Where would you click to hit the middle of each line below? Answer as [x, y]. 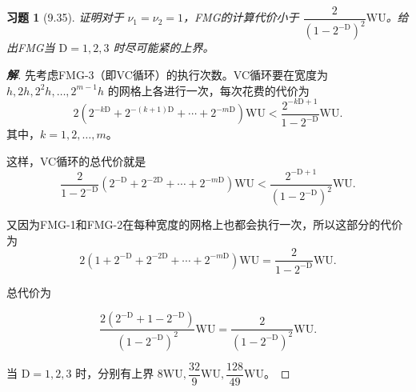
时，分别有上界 [115, 373]
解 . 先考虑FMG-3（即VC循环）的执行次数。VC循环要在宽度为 [168, 74]
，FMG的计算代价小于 [241, 17]
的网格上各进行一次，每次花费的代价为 [208, 90]
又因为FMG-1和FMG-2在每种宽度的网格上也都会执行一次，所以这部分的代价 [205, 224]
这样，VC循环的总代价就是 [76, 160]
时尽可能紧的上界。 [164, 48]
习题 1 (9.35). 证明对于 [65, 17]
